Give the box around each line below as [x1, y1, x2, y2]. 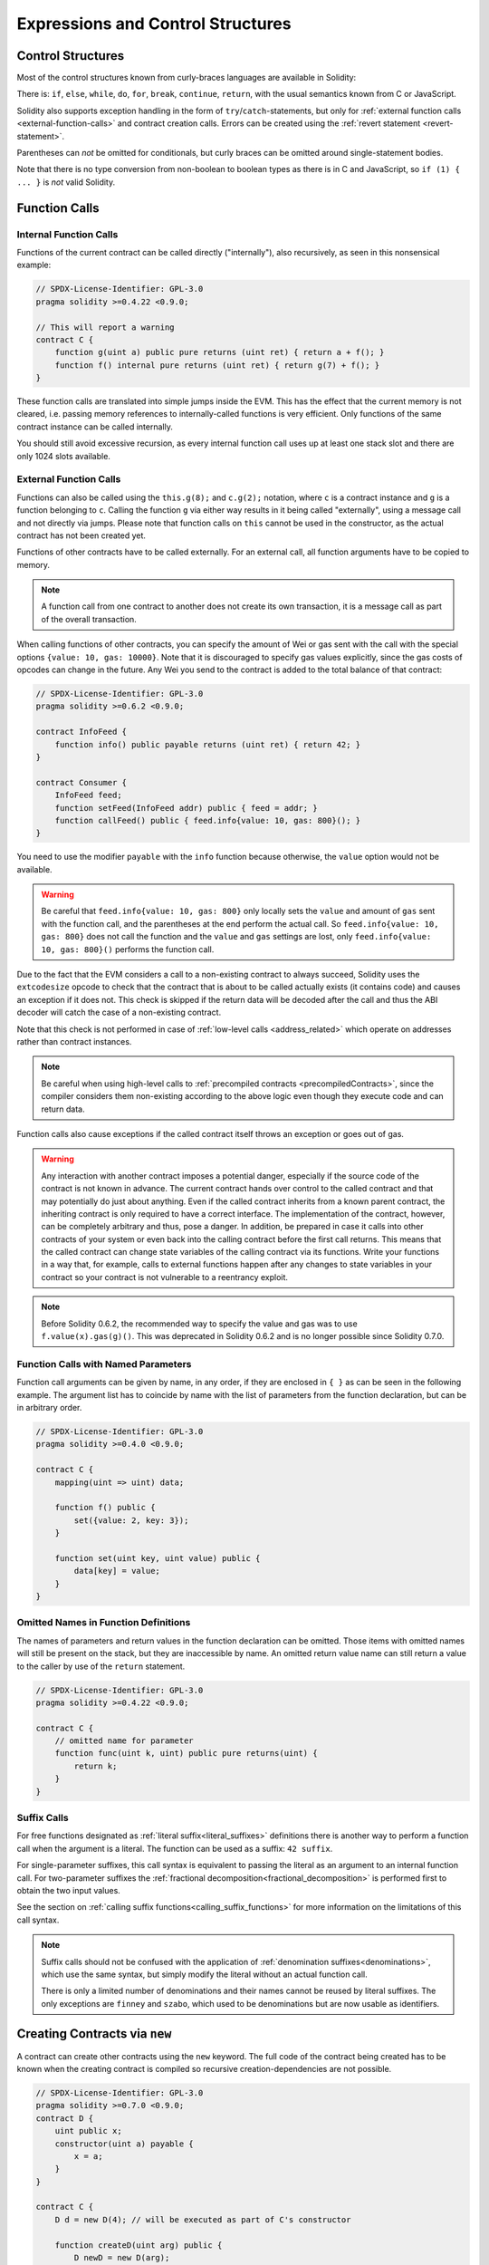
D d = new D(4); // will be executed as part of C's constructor [54, 2214, 351, 2224]
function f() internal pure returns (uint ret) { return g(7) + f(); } [54, 360, 380, 371]
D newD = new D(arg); [73, 2252, 170, 2263]
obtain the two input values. [16, 1884, 121, 1895]
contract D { [35, 2113, 94, 2124]
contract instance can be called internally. [16, 421, 174, 432]
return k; [73, 1760, 118, 1771]
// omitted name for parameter [54, 1736, 194, 1746]
